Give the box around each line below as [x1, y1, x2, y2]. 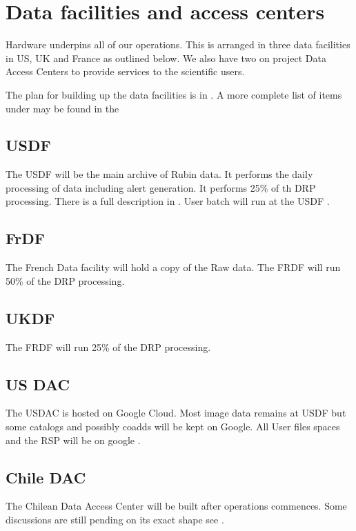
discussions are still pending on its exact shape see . [6, 512, 224, 527]
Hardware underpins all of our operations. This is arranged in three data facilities [6, 37, 350, 52]
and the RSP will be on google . [6, 432, 141, 447]
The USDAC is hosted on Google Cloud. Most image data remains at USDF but [6, 405, 346, 420]
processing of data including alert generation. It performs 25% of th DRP [6, 180, 316, 194]
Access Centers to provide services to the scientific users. [6, 64, 245, 79]
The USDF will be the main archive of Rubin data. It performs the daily [6, 167, 313, 181]
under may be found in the [6, 101, 119, 115]
